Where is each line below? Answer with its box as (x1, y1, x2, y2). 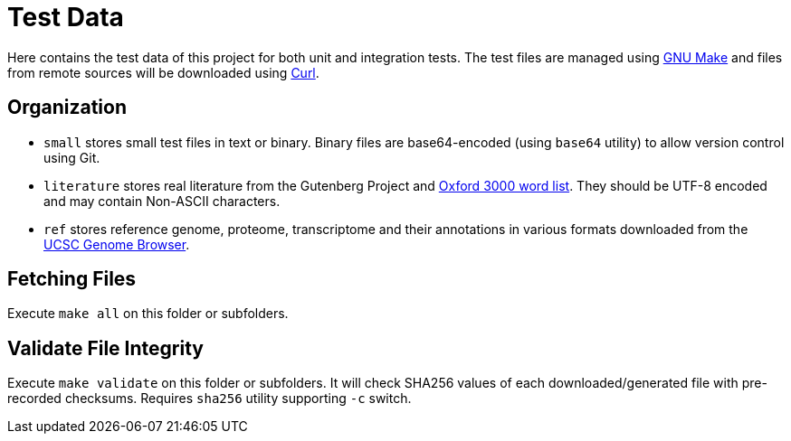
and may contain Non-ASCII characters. (43, 192, 281, 209)
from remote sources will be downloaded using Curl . (7, 64, 319, 80)
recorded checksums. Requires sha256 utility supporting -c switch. (7, 390, 412, 407)
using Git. (43, 149, 100, 165)
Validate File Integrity (7, 336, 204, 360)
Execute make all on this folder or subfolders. (7, 305, 289, 322)
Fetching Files (7, 267, 137, 291)
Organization (7, 96, 127, 119)
